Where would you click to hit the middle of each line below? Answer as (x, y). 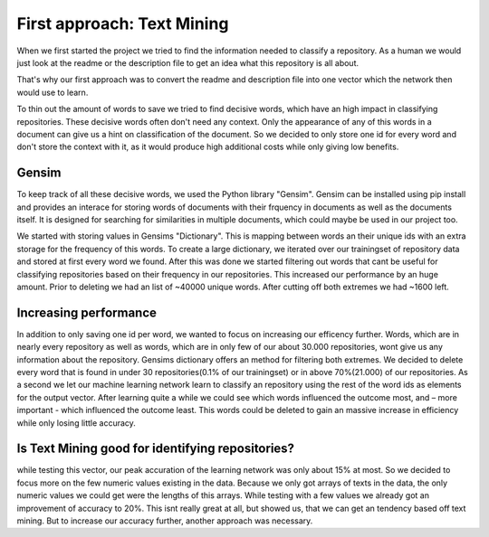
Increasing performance (87, 312)
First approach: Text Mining (123, 24)
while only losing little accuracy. (76, 423)
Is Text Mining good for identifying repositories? (155, 449)
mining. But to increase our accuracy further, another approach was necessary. (165, 521)
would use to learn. (53, 92)
